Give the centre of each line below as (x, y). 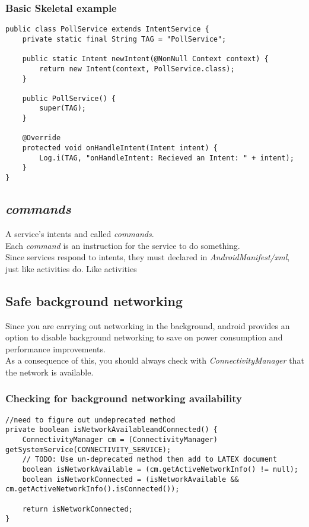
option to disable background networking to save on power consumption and (144, 337)
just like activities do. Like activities (71, 268)
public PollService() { (69, 98)
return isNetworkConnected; (77, 509)
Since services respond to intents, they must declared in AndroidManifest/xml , (148, 257)
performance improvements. (55, 348)
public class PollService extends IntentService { (107, 29)
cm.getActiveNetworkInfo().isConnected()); (93, 489)
